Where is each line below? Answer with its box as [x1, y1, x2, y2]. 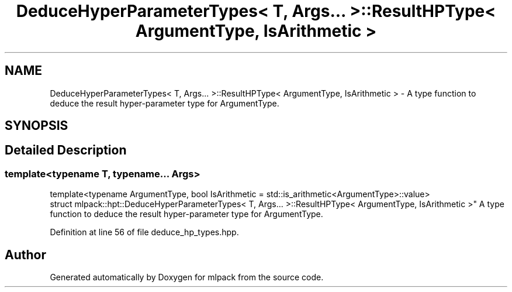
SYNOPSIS [5, 118, 68, 133]
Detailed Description [5, 143, 127, 158]
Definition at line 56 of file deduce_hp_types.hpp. [50, 227, 239, 238]
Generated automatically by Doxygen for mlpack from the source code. [50, 272, 324, 283]
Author [5, 247, 46, 262]
